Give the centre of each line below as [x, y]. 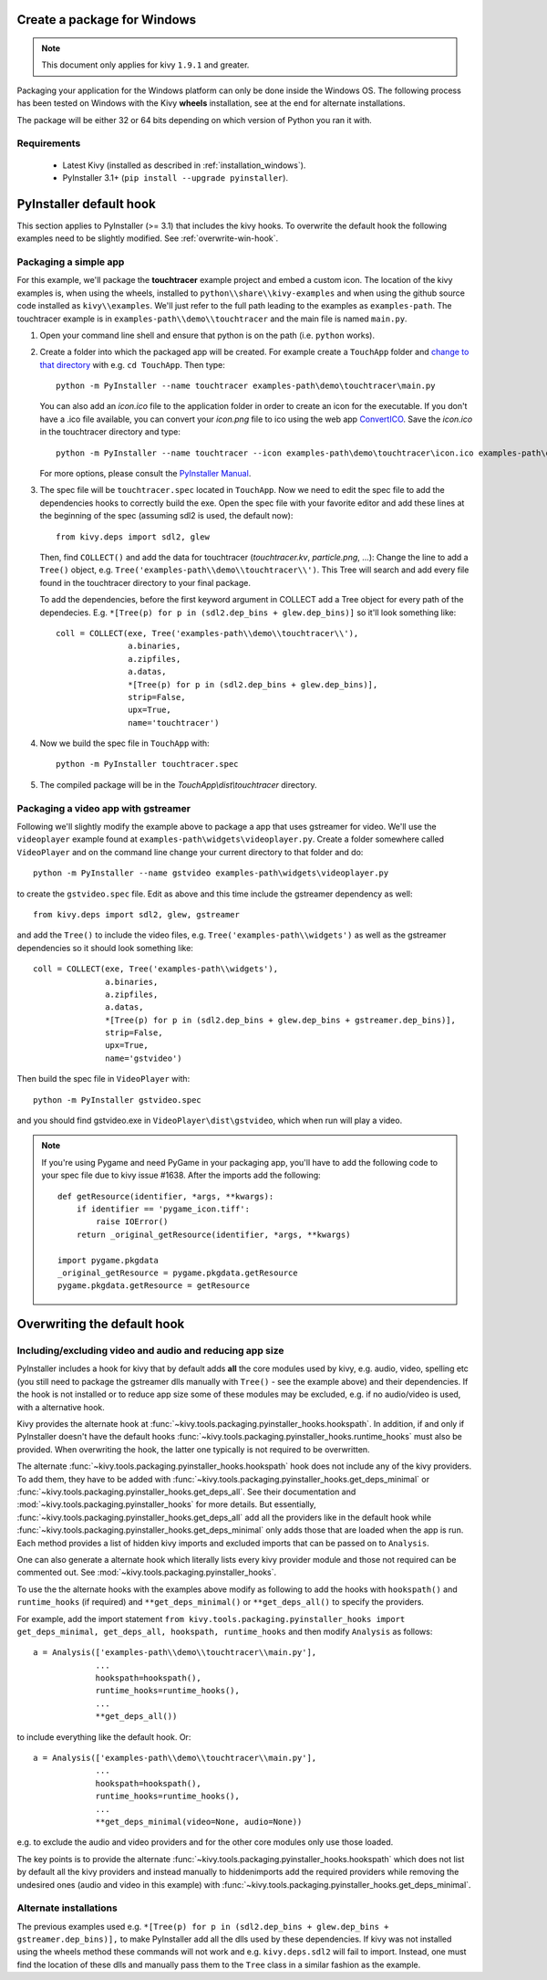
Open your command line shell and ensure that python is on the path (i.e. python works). [207, 335]
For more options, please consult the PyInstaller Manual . [145, 474]
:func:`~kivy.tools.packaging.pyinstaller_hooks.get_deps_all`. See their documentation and [186, 1492]
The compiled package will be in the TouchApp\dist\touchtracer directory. [179, 784]
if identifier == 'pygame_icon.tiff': [163, 1209]
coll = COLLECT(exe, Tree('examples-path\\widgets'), [155, 969]
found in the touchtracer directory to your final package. [145, 582]
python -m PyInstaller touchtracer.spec [147, 764]
